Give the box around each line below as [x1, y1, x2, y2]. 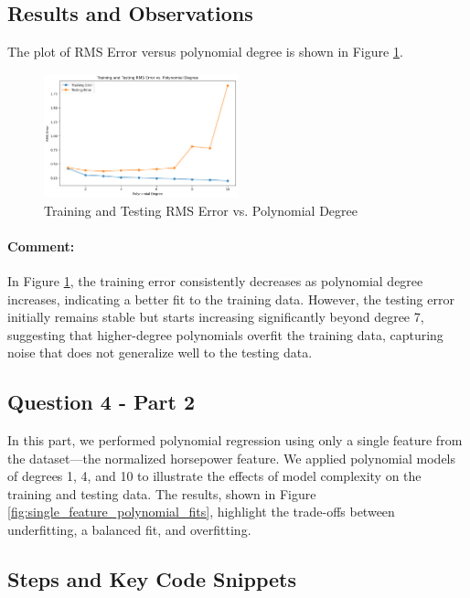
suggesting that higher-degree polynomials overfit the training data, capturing [7, 325, 443, 344]
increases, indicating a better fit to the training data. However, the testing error [7, 289, 454, 308]
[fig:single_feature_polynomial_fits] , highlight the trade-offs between [7, 502, 395, 521]
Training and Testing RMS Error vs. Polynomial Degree [44, 200, 358, 219]
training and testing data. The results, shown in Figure [7, 484, 316, 503]
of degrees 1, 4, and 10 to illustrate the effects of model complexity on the [7, 466, 422, 486]
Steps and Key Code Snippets [7, 565, 297, 593]
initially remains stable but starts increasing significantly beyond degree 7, [7, 307, 424, 326]
